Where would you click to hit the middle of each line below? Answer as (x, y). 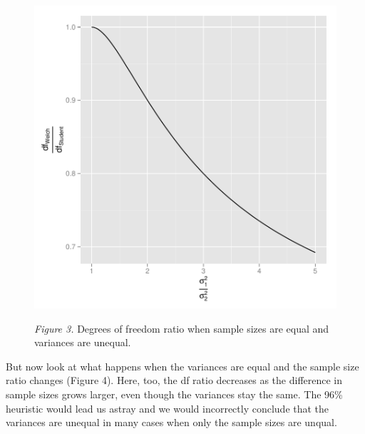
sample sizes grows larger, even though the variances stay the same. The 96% (174, 394)
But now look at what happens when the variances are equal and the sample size (182, 366)
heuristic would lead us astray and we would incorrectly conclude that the (168, 408)
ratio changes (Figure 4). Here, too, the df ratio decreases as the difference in (174, 380)
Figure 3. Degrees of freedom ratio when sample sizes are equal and (182, 328)
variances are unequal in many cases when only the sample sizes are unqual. (171, 422)
